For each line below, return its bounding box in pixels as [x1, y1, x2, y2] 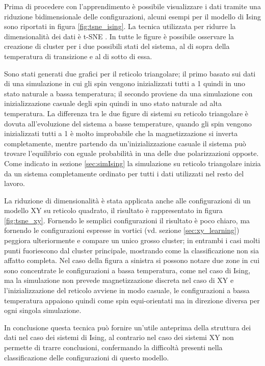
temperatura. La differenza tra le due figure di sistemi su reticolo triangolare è [4, 108, 249, 118]
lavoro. [4, 178, 25, 189]
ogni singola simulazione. [4, 305, 82, 316]
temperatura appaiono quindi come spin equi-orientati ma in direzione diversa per [4, 295, 260, 305]
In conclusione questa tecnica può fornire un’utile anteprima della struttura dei [4, 322, 251, 332]
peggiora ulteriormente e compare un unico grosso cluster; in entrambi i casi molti [4, 235, 260, 246]
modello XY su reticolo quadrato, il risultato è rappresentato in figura [4, 205, 223, 216]
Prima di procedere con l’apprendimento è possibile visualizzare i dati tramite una [4, 1, 261, 11]
